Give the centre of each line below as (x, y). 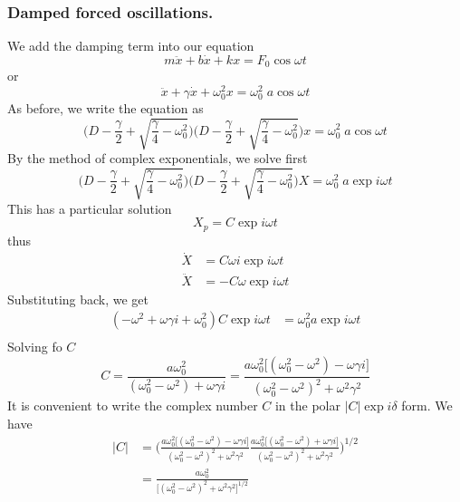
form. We (427, 405)
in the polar (307, 405)
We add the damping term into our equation (131, 46)
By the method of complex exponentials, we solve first (158, 158)
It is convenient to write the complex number (133, 405)
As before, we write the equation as (105, 108)
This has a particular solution (90, 208)
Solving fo (35, 347)
